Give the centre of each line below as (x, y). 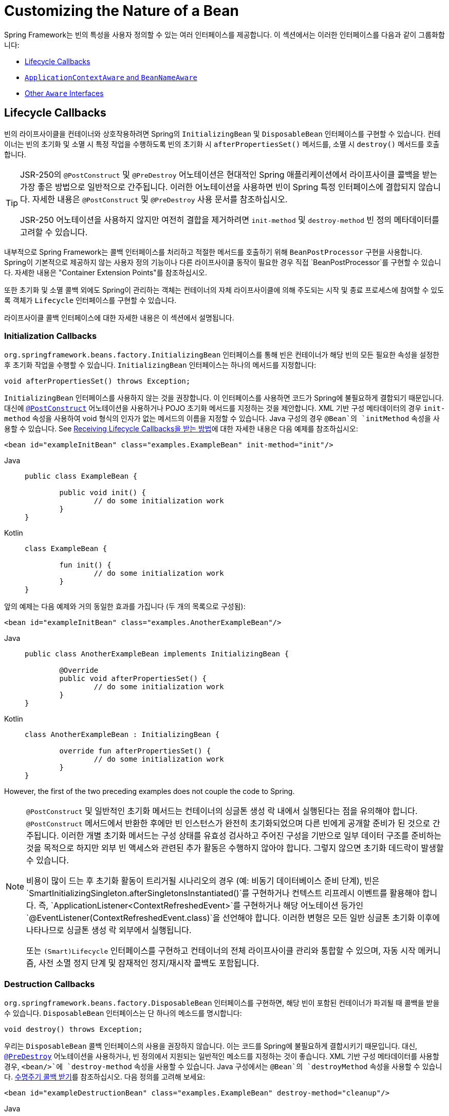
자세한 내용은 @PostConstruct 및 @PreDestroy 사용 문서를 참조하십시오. (160, 199)
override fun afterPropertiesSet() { (135, 751)
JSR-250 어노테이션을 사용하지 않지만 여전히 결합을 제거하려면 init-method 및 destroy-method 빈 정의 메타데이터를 (230, 220)
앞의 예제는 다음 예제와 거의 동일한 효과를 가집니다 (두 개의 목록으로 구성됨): (125, 607)
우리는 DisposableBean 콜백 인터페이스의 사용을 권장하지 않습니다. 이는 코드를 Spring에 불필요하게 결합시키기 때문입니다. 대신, (211, 1046)
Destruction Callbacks (50, 984)
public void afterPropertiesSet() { (133, 679)
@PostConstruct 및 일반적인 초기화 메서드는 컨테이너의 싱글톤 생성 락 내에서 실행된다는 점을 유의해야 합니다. (222, 811)
